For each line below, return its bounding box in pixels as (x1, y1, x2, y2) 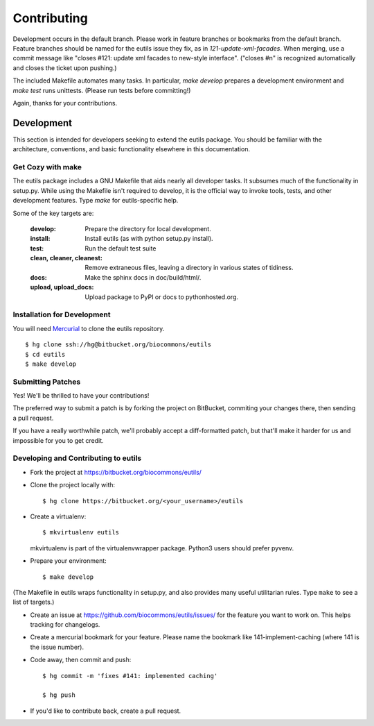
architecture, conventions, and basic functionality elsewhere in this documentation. (12, 145, 251, 153)
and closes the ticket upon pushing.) (12, 63, 117, 72)
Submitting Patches (12, 377, 81, 387)
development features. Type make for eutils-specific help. (12, 196, 179, 205)
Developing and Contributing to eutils (12, 453, 142, 463)
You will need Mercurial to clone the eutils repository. (12, 324, 165, 332)
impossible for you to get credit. (12, 436, 104, 444)
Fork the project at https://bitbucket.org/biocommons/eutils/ (30, 468, 202, 476)
